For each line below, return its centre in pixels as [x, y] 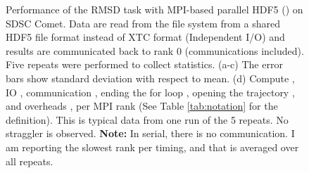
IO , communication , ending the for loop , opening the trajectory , [150, 92]
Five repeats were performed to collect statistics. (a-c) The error [144, 64]
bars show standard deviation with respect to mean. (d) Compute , [150, 78]
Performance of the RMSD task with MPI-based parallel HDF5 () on [154, 9]
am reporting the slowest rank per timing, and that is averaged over [152, 147]
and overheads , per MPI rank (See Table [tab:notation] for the [142, 106]
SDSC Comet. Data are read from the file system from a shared [143, 23]
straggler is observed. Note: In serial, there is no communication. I [150, 133]
